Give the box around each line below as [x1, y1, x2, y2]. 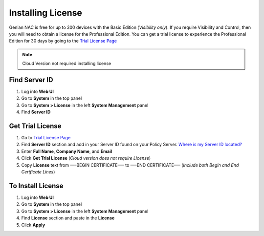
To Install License [9, 181, 64, 190]
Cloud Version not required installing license [22, 61, 111, 66]
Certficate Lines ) [21, 169, 55, 175]
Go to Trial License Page [21, 135, 71, 141]
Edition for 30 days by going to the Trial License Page [9, 38, 117, 44]
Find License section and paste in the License [21, 215, 115, 221]
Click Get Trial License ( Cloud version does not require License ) [21, 155, 151, 161]
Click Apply [21, 222, 45, 228]
